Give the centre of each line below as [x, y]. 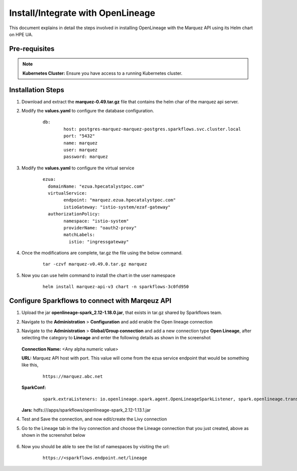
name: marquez [81, 143]
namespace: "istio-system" [96, 221]
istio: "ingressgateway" [99, 242]
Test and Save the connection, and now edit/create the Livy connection [94, 419]
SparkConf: [34, 388]
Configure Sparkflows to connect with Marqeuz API [90, 301]
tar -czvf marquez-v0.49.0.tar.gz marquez [95, 264]
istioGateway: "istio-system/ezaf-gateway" [117, 207]
